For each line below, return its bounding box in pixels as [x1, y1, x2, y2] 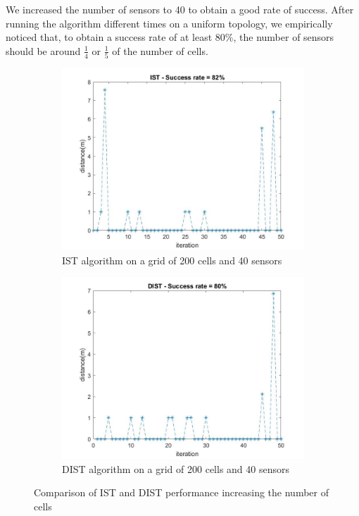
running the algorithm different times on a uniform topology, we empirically [6, 16, 333, 30]
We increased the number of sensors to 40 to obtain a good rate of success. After [6, 2, 354, 16]
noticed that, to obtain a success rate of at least [6, 30, 213, 44]
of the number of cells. [112, 43, 208, 58]
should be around [6, 43, 81, 58]
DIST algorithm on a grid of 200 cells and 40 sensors [62, 461, 289, 476]
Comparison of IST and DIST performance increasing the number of [34, 485, 329, 500]
